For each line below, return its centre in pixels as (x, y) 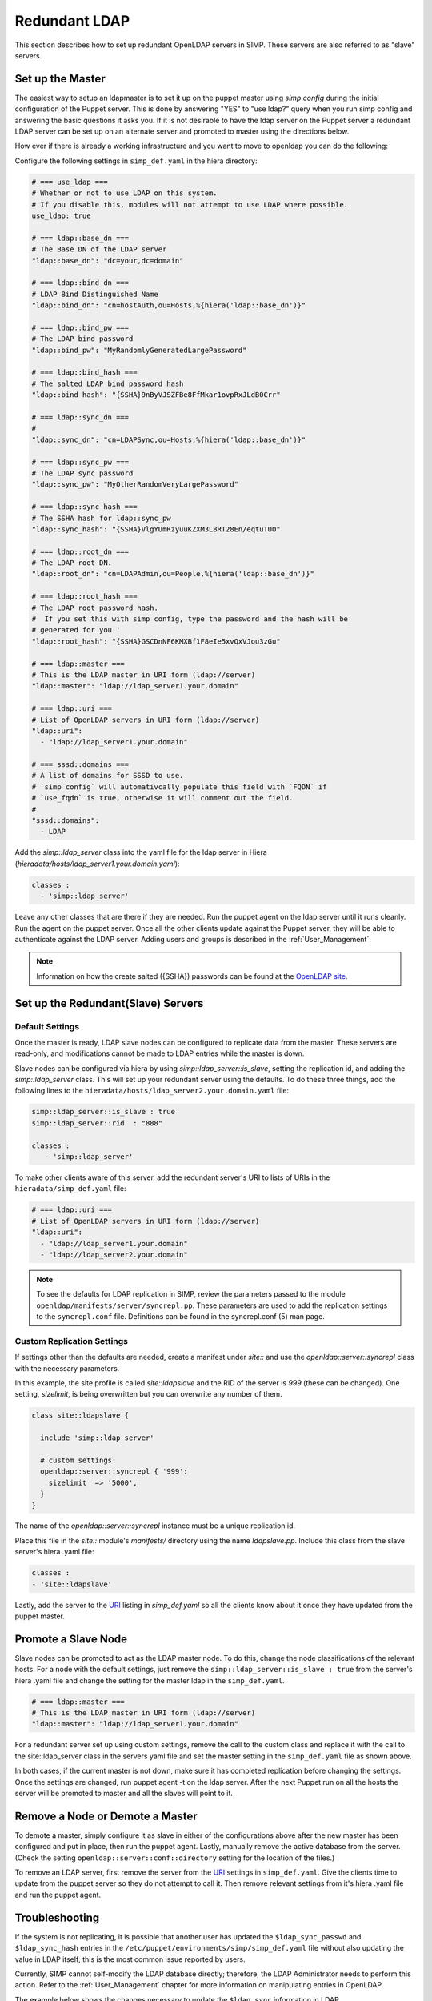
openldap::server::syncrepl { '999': (114, 1472)
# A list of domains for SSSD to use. (108, 776)
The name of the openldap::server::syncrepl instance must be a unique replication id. (155, 1526)
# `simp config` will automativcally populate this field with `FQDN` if (179, 787)
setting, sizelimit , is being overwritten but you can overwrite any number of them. (149, 1394)
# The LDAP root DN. (72, 563)
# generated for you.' (76, 630)
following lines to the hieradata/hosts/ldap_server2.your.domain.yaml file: (152, 1091)
